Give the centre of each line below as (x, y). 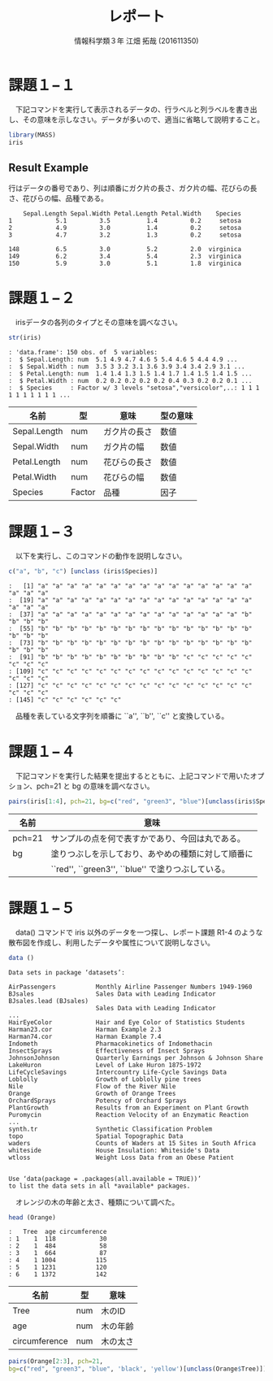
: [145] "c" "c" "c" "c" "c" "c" (65, 700)
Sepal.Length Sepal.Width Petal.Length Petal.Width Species (132, 214)
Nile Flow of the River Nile (92, 1086)
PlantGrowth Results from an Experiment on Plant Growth (129, 1107)
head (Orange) (32, 1217)
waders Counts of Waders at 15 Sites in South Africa (132, 1143)
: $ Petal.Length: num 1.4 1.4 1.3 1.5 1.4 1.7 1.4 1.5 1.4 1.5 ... (130, 374)
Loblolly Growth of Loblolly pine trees (105, 1079)
